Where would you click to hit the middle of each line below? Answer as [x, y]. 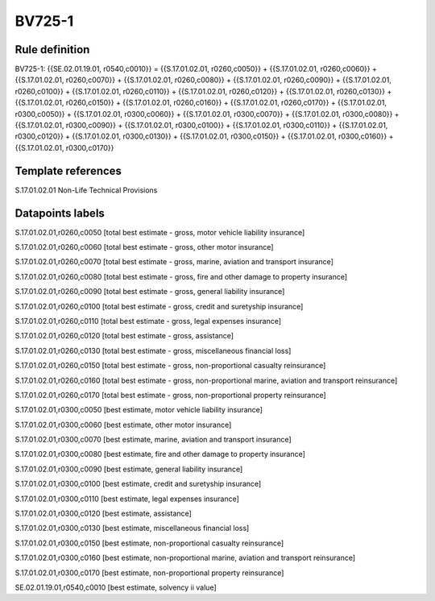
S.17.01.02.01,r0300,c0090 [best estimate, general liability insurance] [129, 469]
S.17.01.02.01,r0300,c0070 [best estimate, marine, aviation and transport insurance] [153, 440]
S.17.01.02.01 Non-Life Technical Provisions [86, 190]
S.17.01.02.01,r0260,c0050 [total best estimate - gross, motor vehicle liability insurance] [160, 232]
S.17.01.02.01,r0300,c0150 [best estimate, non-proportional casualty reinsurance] [149, 543]
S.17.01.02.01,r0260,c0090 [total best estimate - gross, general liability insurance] [150, 292]
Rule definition [52, 50]
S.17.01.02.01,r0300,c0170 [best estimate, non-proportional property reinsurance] [149, 573]
